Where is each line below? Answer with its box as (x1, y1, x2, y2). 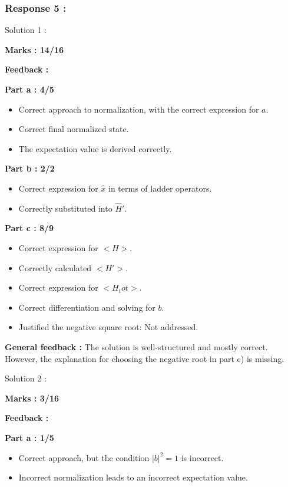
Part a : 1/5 (5, 431, 54, 443)
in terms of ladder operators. (108, 182, 212, 194)
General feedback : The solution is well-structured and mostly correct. (5, 340, 268, 353)
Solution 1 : (5, 24, 47, 36)
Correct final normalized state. (18, 123, 129, 135)
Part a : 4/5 (5, 83, 54, 95)
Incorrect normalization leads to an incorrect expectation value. (18, 471, 248, 483)
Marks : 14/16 (5, 43, 64, 55)
